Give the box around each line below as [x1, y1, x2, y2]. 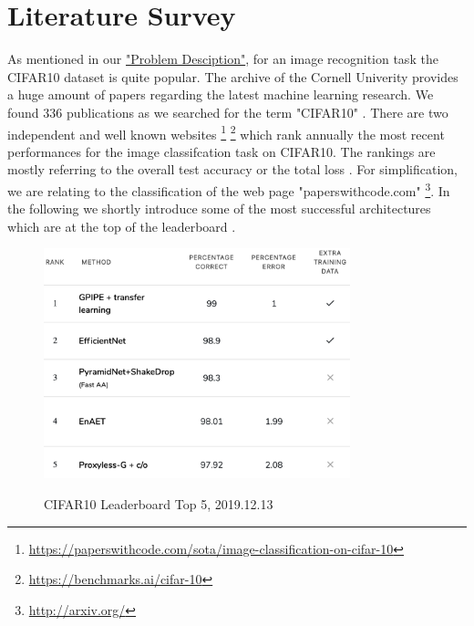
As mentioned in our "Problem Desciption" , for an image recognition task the [7, 49, 438, 68]
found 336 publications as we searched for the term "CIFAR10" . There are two [7, 102, 448, 121]
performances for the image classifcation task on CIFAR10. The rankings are [7, 141, 436, 161]
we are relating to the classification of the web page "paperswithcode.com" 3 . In [7, 178, 450, 200]
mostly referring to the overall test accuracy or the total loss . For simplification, [7, 160, 458, 179]
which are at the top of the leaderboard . [7, 216, 236, 235]
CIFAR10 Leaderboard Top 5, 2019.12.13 [44, 494, 273, 513]
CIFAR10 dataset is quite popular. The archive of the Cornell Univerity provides [7, 67, 459, 86]
